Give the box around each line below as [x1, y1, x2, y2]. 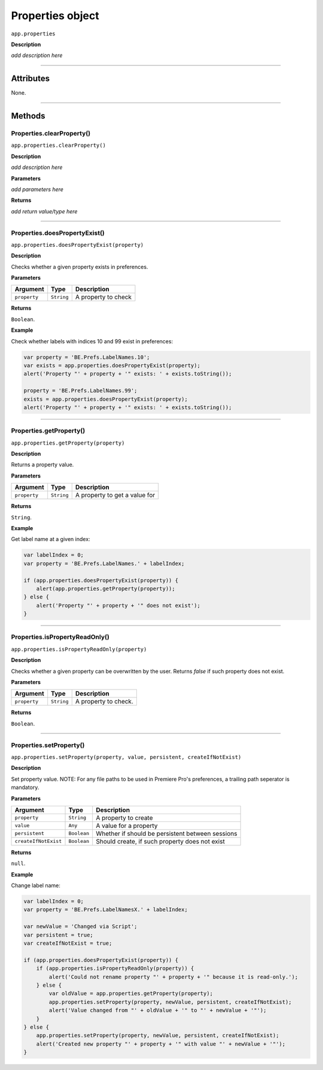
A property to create [96, 814, 153, 822]
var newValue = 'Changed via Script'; [23, 923, 138, 930]
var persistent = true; [23, 932, 94, 938]
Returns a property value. [11, 461, 74, 468]
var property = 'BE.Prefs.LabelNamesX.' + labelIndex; [23, 906, 188, 913]
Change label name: [11, 882, 61, 889]
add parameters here [11, 186, 64, 193]
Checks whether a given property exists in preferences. [11, 263, 148, 270]
